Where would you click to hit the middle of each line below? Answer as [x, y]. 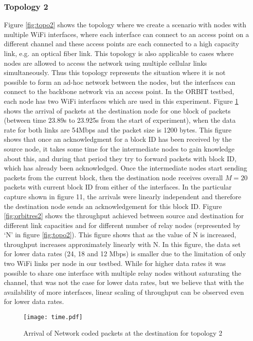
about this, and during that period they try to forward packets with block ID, [120, 158]
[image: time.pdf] [53, 317]
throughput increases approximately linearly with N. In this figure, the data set [122, 244]
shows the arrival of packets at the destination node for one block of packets [117, 110]
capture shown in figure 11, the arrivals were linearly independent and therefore [123, 196]
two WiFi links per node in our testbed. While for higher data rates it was [115, 263]
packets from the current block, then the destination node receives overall [113, 177]
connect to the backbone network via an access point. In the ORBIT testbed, [119, 91]
